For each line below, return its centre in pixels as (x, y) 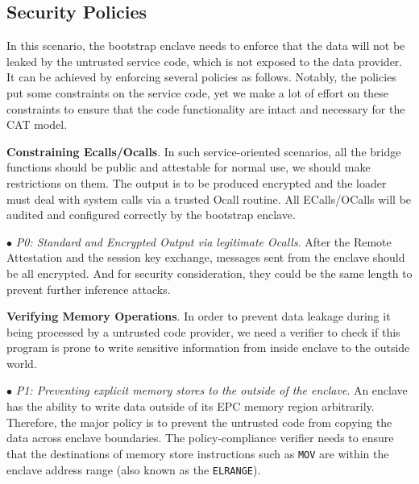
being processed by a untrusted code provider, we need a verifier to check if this (203, 331)
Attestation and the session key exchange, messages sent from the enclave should (206, 257)
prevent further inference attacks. (89, 289)
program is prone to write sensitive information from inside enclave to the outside (208, 347)
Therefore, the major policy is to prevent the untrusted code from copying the (199, 422)
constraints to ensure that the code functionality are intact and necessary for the (206, 108)
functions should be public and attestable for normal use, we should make (189, 167)
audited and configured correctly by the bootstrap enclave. (151, 215)
